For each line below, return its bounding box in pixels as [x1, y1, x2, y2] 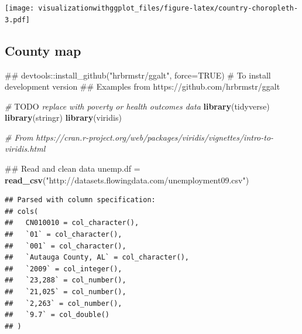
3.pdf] [5, 15, 30, 24]
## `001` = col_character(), [5, 241, 126, 250]
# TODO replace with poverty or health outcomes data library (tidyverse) [5, 100, 270, 112]
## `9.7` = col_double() [5, 311, 109, 319]
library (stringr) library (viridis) [5, 111, 122, 124]
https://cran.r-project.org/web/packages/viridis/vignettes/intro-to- [36, 131, 274, 143]
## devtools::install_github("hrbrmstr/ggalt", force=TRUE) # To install [5, 69, 271, 81]
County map [5, 41, 81, 59]
